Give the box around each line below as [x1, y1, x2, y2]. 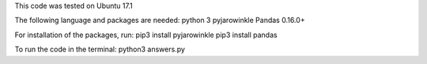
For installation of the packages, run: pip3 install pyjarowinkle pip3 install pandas [14, 30, 278, 40]
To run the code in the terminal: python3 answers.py [14, 44, 186, 55]
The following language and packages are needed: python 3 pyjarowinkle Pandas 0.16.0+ [14, 16, 305, 25]
